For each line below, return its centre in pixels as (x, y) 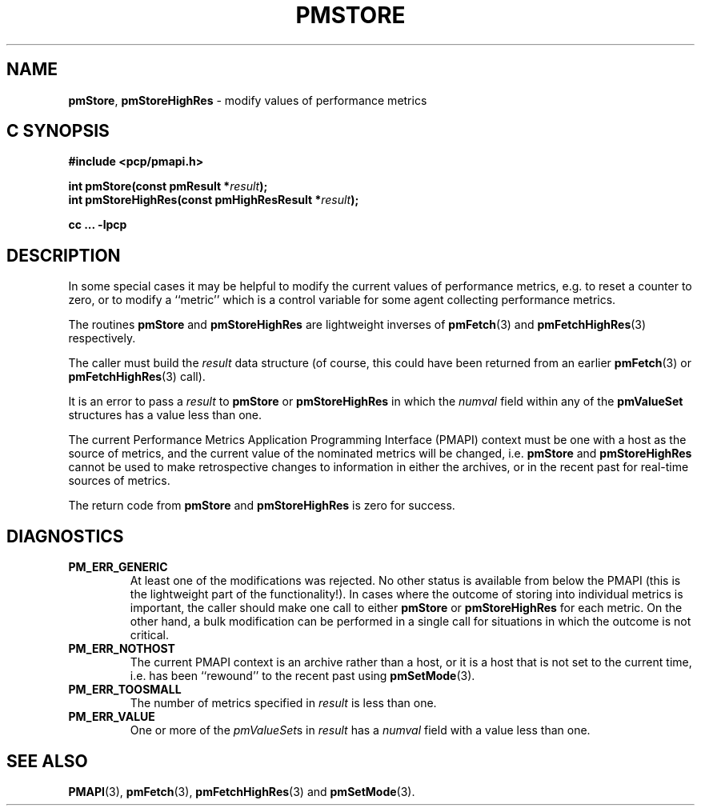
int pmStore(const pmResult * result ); (168, 186)
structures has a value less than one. (165, 415)
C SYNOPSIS (58, 131)
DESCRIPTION (64, 255)
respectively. (102, 338)
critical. (149, 635)
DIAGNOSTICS (65, 536)
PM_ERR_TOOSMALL (125, 690)
